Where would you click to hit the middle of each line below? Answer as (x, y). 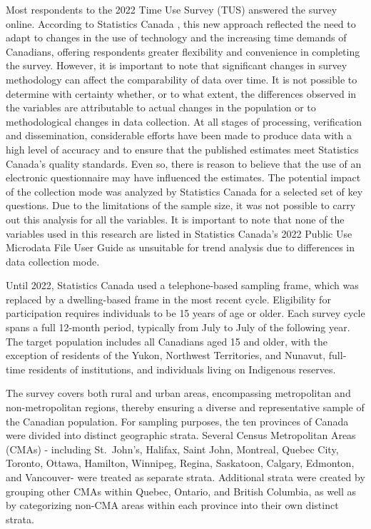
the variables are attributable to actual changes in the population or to (161, 107)
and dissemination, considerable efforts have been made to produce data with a (179, 135)
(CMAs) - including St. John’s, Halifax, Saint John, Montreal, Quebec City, (172, 449)
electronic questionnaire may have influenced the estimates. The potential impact (183, 177)
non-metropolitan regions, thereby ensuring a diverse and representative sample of (185, 407)
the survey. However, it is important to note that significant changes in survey (177, 65)
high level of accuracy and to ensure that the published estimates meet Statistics (182, 149)
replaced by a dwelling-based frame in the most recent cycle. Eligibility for (168, 299)
